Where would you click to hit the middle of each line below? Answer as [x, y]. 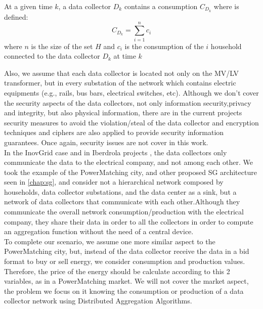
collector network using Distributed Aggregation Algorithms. [98, 301]
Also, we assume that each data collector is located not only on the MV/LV [122, 73]
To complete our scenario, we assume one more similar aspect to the [110, 241]
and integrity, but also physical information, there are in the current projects [123, 113]
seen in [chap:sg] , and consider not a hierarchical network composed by [114, 182]
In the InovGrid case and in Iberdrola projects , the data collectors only [116, 152]
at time [125, 56]
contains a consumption [161, 6]
